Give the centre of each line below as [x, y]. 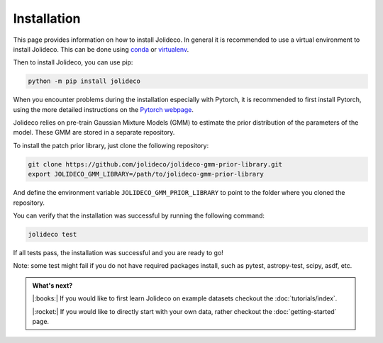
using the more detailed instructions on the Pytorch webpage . [104, 109]
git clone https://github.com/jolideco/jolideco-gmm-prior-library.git [155, 164]
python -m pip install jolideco [84, 81]
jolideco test [52, 234]
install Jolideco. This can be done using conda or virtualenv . [101, 49]
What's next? [52, 285]
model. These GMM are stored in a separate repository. [94, 133]
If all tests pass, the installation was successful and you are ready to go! [118, 252]
